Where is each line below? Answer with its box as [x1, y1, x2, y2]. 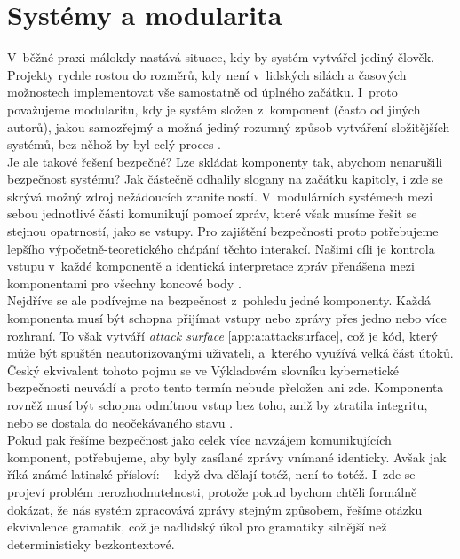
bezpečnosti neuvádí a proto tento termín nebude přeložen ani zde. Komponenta [7, 378, 444, 397]
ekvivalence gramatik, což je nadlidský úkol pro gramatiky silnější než [7, 517, 387, 536]
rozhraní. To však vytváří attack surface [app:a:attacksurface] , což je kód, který [7, 326, 438, 344]
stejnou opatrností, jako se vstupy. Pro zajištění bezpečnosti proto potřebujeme [7, 222, 439, 240]
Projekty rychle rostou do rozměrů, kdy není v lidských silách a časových [7, 65, 407, 83]
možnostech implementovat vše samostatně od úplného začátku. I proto [7, 83, 398, 101]
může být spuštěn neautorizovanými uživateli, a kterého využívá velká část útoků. [7, 343, 454, 362]
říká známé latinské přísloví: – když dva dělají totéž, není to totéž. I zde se [7, 465, 416, 484]
